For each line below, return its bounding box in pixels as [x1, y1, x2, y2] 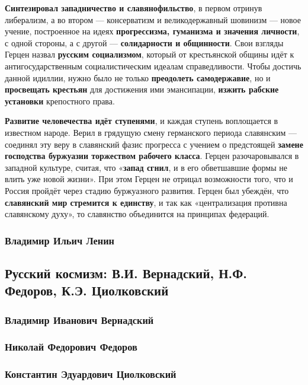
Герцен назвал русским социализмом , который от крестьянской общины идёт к [5, 48, 294, 61]
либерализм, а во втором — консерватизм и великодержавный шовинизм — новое [5, 13, 301, 26]
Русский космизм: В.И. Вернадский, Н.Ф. [5, 263, 248, 282]
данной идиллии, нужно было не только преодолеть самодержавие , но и [5, 71, 271, 84]
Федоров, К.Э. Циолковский [5, 281, 169, 300]
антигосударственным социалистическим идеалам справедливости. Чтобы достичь [5, 59, 301, 72]
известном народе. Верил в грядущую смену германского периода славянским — [5, 126, 297, 138]
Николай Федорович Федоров [5, 339, 137, 354]
